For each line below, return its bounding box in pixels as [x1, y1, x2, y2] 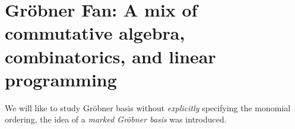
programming [5, 67, 117, 91]
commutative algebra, [5, 21, 185, 45]
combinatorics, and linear [5, 44, 216, 68]
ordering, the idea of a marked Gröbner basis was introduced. [5, 113, 227, 125]
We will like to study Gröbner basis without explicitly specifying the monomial [5, 101, 291, 114]
